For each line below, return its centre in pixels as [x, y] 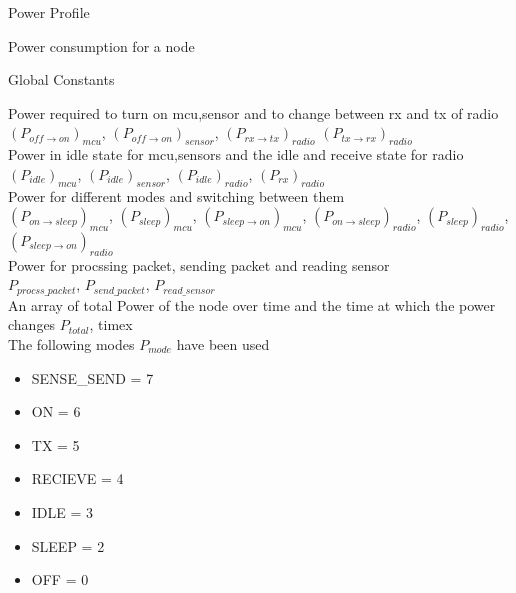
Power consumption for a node [101, 45]
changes [32, 324]
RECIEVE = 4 [77, 478]
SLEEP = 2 [68, 545]
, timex [111, 324]
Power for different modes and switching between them [176, 195]
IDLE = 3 [62, 511]
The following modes [71, 343]
